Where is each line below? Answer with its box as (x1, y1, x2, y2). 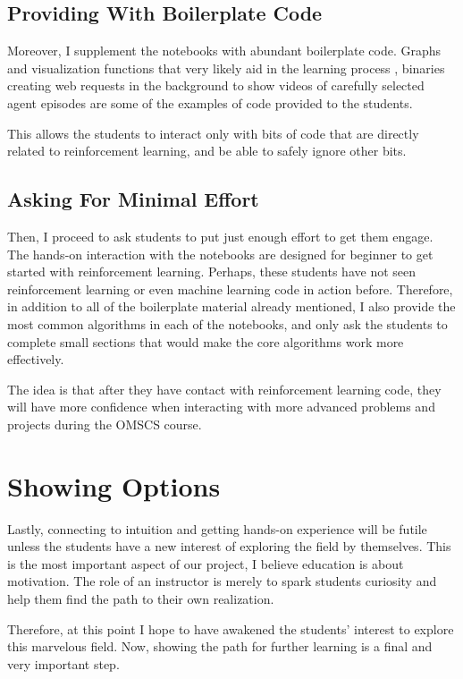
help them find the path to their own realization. (7, 590, 274, 607)
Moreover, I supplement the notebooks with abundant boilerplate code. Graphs (7, 41, 442, 60)
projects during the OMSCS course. (7, 414, 202, 433)
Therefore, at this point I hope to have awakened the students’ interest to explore (7, 619, 454, 638)
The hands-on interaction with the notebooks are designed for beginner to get (7, 244, 434, 263)
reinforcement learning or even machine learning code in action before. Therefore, (7, 279, 453, 298)
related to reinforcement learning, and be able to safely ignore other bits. (7, 141, 407, 160)
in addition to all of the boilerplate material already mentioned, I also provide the (7, 297, 456, 316)
